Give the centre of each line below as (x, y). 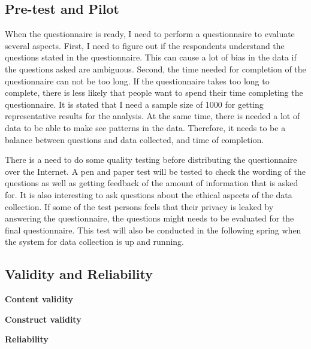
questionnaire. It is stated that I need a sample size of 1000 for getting (134, 104)
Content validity (39, 299)
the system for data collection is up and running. (94, 242)
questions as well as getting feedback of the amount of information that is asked (152, 183)
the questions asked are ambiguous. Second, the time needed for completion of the (155, 69)
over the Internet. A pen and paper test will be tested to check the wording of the (155, 171)
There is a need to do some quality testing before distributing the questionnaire (151, 160)
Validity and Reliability (79, 274)
